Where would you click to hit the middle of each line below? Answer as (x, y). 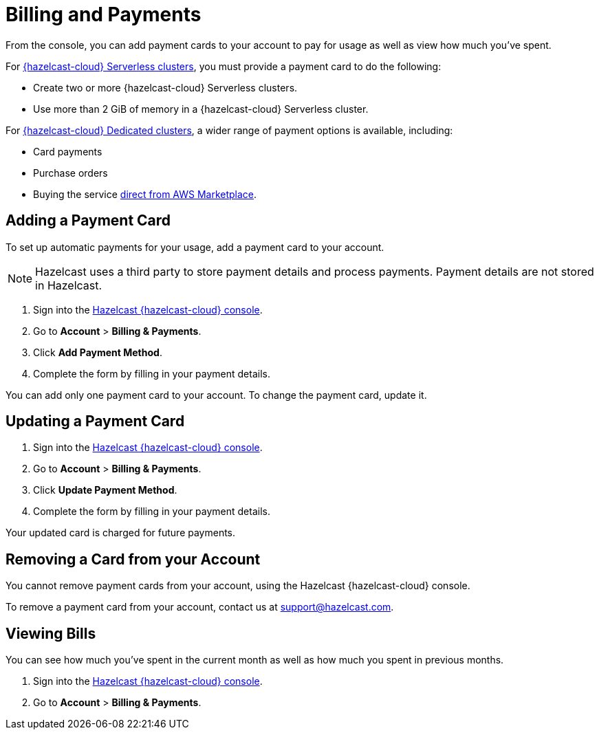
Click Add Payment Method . (98, 352)
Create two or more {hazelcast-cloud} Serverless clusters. (165, 87)
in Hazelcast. (69, 285)
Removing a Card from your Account (133, 559)
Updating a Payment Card (95, 421)
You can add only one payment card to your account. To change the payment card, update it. (216, 395)
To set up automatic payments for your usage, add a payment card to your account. (195, 247)
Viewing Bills (51, 633)
